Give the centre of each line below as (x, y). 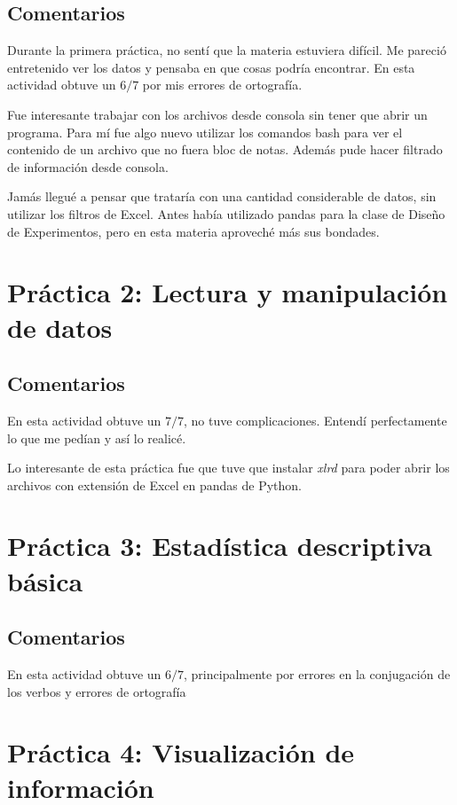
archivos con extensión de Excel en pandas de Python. (154, 485)
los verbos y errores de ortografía (97, 691)
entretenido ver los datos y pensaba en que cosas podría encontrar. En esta (211, 67)
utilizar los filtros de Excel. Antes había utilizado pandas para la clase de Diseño (226, 213)
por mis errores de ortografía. (222, 85)
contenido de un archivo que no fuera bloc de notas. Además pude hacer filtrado (225, 149)
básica (45, 580)
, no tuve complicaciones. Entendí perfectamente (315, 420)
